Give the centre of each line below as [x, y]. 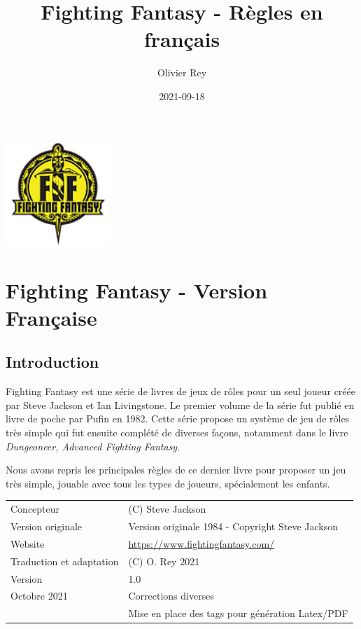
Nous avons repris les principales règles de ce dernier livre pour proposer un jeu [176, 470]
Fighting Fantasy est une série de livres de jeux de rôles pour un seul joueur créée [181, 391]
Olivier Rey [182, 72]
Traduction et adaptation [65, 561]
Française [51, 317]
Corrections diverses [171, 596]
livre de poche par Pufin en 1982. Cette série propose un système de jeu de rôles [178, 419]
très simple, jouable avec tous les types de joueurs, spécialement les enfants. [168, 483]
